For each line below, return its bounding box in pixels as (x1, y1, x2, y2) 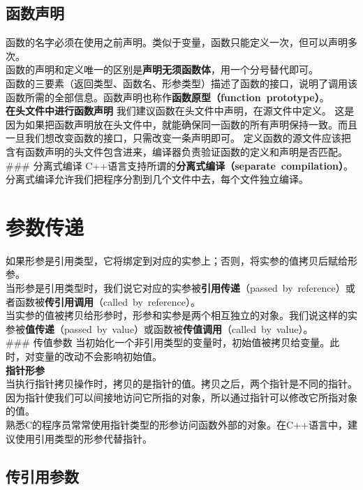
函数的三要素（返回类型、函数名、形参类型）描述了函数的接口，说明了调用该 (6, 75, 357, 90)
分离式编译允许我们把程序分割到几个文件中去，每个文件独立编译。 (6, 172, 309, 186)
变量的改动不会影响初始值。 (34, 349, 162, 364)
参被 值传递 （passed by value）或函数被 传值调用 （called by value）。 (6, 321, 313, 336)
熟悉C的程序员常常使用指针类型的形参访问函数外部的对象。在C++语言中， (6, 417, 348, 431)
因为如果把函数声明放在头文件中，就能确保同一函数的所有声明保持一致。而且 (6, 117, 357, 131)
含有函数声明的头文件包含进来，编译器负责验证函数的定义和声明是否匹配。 (6, 144, 348, 158)
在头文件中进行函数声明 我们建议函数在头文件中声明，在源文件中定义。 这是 (6, 103, 355, 118)
